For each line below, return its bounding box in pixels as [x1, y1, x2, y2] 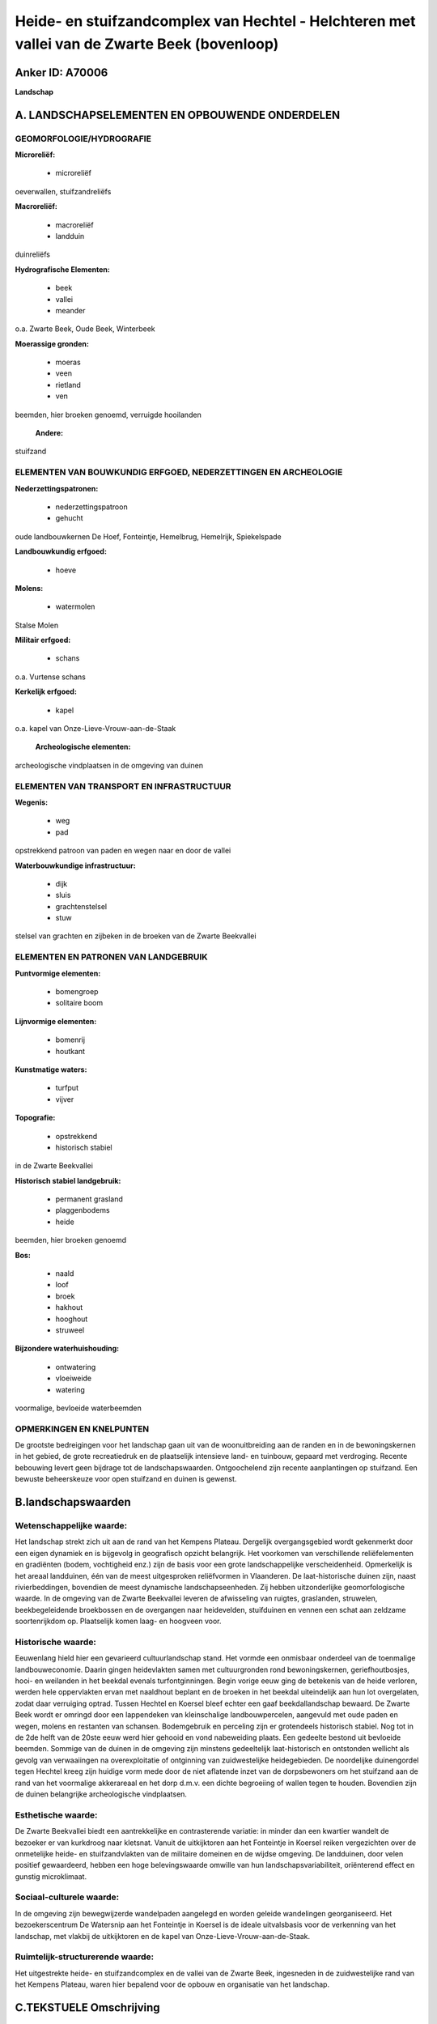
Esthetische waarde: [15, 1809, 98, 1821]
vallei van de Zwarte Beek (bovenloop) [15, 35, 279, 53]
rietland [55, 380, 81, 389]
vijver [55, 1094, 74, 1104]
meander [55, 305, 86, 315]
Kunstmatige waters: [15, 1065, 87, 1074]
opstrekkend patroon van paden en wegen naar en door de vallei [15, 846, 231, 856]
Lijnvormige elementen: [15, 1016, 97, 1026]
